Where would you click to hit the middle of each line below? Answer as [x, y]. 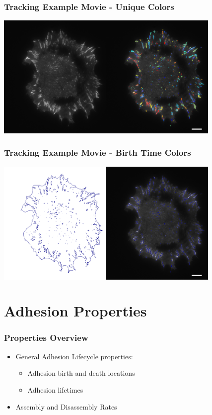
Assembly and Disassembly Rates [66, 406]
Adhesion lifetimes [55, 389]
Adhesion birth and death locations [81, 373]
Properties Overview [46, 338]
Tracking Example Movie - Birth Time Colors [98, 153]
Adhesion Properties [75, 311]
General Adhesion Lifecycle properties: [74, 356]
